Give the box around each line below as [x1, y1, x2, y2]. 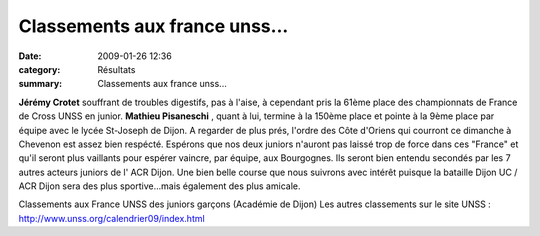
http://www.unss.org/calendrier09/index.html [18, 212, 205, 224]
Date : [18, 50, 42, 62]
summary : [18, 78, 63, 90]
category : [18, 63, 61, 75]
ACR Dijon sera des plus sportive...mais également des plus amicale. [18, 180, 301, 192]
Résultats [97, 63, 136, 75]
